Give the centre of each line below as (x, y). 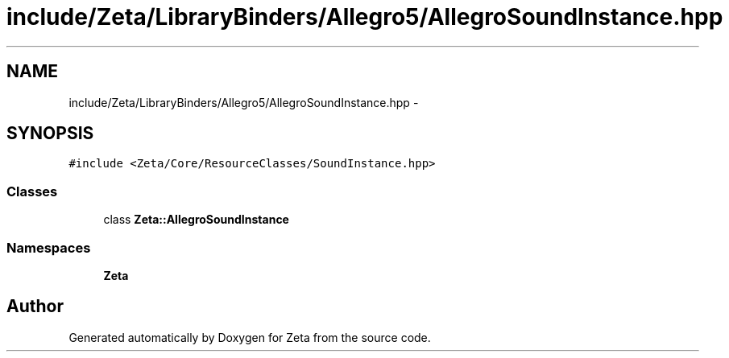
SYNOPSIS (50, 134)
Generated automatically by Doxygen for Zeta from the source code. (250, 337)
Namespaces (49, 247)
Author (35, 307)
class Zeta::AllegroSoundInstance (196, 220)
